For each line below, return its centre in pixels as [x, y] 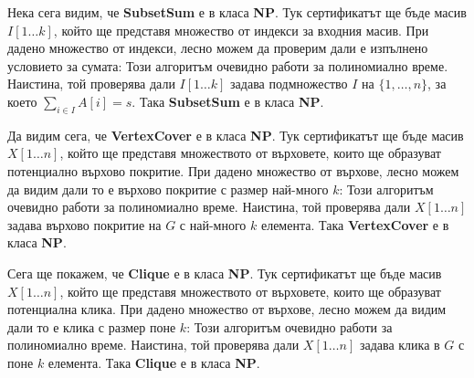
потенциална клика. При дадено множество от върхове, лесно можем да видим [227, 309]
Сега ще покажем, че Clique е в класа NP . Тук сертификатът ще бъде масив [225, 273]
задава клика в [400, 345]
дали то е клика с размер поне [92, 326]
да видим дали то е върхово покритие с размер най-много [168, 189]
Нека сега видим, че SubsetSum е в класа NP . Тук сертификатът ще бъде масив [237, 12]
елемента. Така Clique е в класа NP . [154, 362]
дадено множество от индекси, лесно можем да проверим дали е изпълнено [218, 48]
